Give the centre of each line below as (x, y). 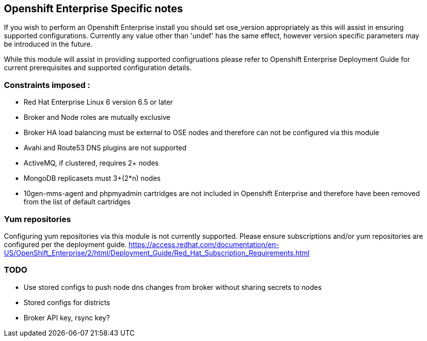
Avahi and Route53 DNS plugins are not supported (105, 148)
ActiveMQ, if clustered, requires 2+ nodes (91, 163)
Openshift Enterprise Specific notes (93, 9)
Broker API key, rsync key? (67, 317)
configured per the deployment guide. (65, 244)
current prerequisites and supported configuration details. (98, 68)
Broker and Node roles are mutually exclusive (97, 117)
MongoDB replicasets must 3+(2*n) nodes (92, 178)
